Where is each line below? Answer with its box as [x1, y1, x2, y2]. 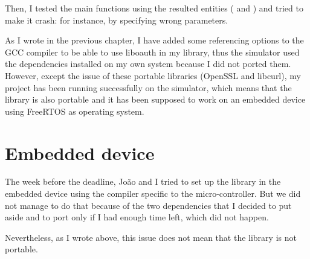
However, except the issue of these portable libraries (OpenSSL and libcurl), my [5, 69, 301, 82]
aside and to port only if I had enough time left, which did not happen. [5, 211, 269, 223]
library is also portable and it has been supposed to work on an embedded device [5, 93, 306, 106]
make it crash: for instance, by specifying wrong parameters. [5, 13, 228, 26]
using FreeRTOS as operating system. [5, 104, 144, 117]
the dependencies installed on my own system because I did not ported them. [5, 57, 291, 70]
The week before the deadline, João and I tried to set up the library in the [5, 175, 281, 188]
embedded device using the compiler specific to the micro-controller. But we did [5, 187, 301, 200]
